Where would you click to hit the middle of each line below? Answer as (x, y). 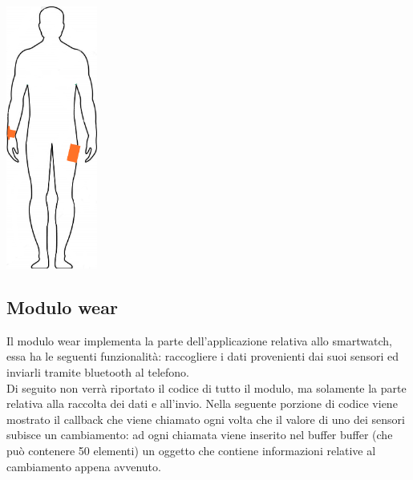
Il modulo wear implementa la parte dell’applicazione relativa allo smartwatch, (199, 340)
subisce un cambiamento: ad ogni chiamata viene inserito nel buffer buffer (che (200, 435)
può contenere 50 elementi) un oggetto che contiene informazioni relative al (191, 450)
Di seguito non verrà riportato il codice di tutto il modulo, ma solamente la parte (206, 387)
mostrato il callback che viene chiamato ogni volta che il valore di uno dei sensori (206, 419)
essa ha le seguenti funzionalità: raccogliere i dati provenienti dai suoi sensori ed (203, 356)
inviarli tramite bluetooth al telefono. (98, 372)
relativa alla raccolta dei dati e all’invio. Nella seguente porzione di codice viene (202, 403)
